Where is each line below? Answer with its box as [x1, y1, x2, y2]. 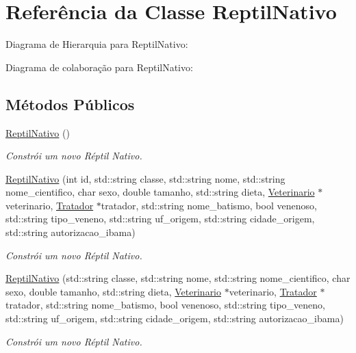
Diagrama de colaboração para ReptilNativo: [5, 60, 193, 74]
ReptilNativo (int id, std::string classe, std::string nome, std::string [5, 171, 285, 185]
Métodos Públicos [5, 93, 135, 114]
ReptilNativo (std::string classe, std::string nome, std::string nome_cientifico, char [5, 271, 351, 285]
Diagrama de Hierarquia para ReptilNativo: [5, 37, 188, 51]
